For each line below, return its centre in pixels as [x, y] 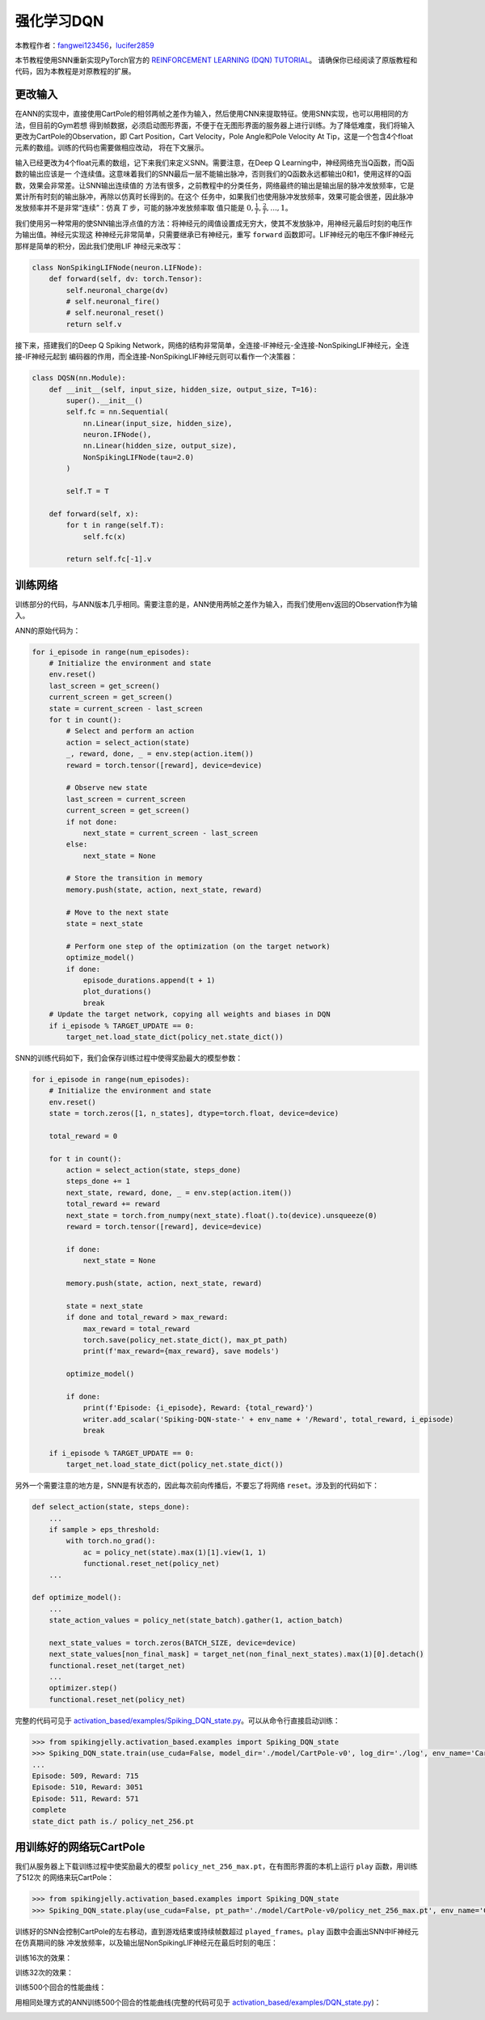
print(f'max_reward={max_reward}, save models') [181, 1351]
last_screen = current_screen [126, 799]
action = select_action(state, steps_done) [154, 1170]
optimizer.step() [83, 1688]
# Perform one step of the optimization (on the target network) [198, 946]
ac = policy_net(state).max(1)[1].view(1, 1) [175, 1552]
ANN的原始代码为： [48, 630]
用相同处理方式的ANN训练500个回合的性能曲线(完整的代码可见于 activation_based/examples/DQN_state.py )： [198, 2002]
